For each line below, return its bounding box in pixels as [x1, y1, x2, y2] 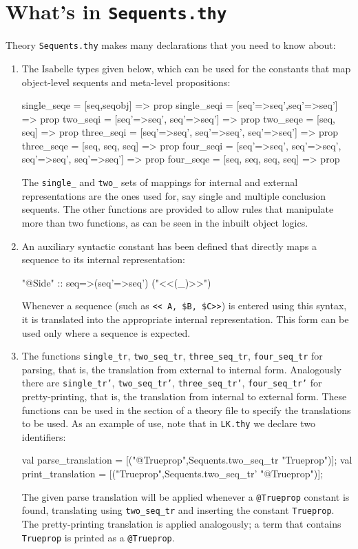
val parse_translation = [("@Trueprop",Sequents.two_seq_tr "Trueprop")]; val [21, 453, 352, 467]
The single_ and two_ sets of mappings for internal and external [21, 175, 298, 189]
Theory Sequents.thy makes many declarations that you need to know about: [6, 38, 336, 52]
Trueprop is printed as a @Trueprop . [21, 530, 175, 544]
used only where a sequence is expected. [21, 325, 191, 340]
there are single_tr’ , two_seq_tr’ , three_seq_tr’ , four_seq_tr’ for [21, 375, 322, 390]
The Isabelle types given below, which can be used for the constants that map [21, 61, 351, 75]
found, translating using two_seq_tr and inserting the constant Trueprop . [21, 503, 335, 517]
